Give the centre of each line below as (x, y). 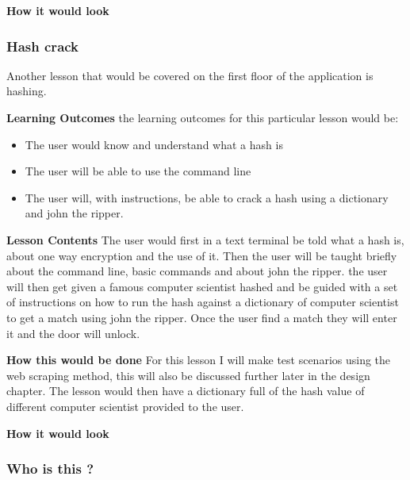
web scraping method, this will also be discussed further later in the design (188, 375)
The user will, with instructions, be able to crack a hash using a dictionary (207, 197)
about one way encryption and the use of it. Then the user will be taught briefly (202, 255)
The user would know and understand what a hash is (154, 144)
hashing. (27, 91)
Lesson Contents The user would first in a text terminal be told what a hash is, (205, 239)
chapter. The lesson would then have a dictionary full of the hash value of (186, 391)
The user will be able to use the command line (138, 171)
